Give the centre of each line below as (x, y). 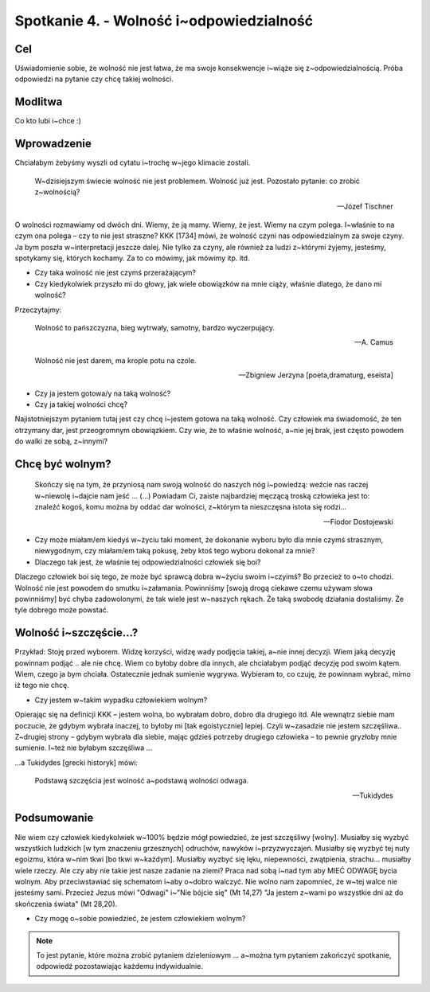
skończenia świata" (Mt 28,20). (66, 904)
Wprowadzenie (53, 144)
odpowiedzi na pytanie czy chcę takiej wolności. (94, 79)
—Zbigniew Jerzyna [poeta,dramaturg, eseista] (316, 375)
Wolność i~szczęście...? (76, 633)
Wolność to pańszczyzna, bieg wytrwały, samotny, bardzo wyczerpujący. (154, 327)
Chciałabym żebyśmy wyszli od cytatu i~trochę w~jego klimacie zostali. (133, 162)
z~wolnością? (57, 192)
